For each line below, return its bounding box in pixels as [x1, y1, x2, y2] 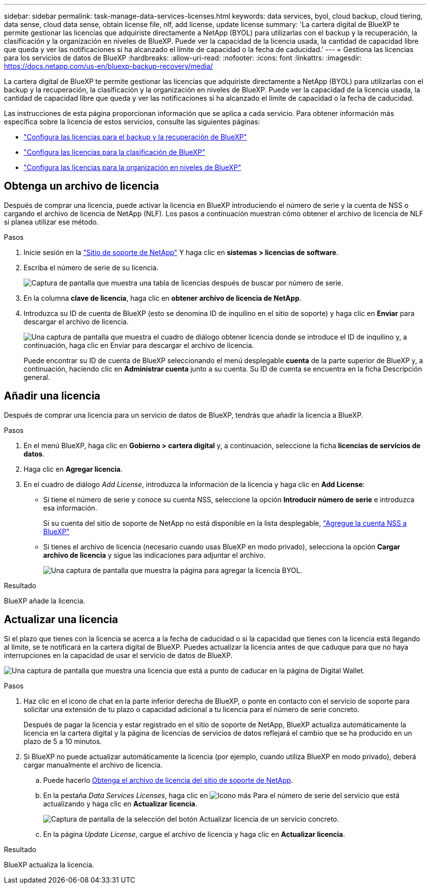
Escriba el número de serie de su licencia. [24, 263, 159, 272]
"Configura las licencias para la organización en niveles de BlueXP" [24, 163, 242, 172]
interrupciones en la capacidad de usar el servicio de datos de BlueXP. [4, 651, 233, 659]
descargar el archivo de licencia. [24, 317, 129, 326]
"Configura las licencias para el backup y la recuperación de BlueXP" [24, 133, 247, 141]
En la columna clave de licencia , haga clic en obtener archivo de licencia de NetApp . [24, 293, 301, 302]
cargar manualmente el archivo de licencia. [24, 760, 163, 769]
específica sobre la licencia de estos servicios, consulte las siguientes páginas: [4, 117, 260, 126]
